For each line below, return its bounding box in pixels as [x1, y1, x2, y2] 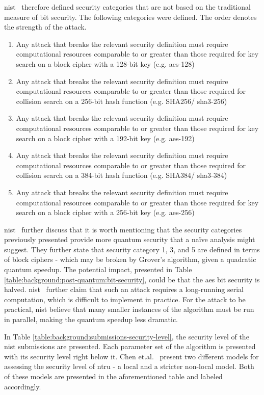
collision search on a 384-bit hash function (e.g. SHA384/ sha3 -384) [16, 170, 227, 180]
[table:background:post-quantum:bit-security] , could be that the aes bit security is [4, 274, 260, 284]
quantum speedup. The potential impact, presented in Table [4, 264, 192, 275]
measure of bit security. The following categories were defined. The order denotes [4, 11, 257, 22]
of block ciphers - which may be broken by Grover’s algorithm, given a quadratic [4, 254, 256, 265]
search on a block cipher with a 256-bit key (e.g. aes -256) [16, 207, 195, 218]
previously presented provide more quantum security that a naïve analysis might [4, 234, 255, 245]
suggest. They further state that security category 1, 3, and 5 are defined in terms [4, 244, 260, 254]
